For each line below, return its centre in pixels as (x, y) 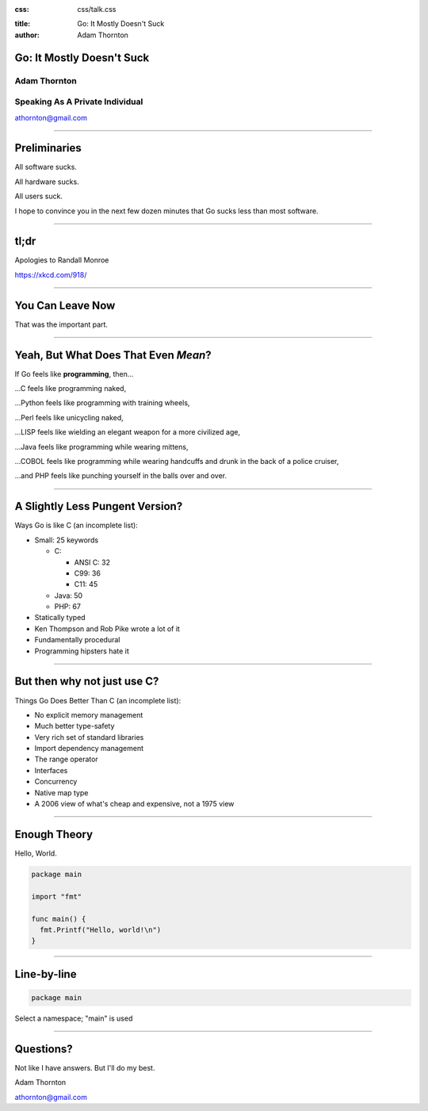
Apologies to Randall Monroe (62, 260)
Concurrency (56, 782)
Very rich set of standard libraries (89, 737)
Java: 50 (69, 596)
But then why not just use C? (87, 682)
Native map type (61, 792)
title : (23, 24)
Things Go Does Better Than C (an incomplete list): (98, 700)
